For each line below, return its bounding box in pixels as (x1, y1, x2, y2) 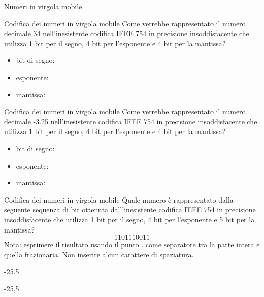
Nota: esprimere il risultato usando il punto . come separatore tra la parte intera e (4, 239, 260, 250)
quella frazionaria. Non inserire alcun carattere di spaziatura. (4, 249, 194, 259)
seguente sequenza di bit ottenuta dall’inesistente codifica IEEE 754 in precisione (4, 204, 256, 215)
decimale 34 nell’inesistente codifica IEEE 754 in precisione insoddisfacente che (4, 28, 249, 39)
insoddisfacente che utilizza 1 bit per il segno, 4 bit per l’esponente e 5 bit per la (4, 214, 255, 224)
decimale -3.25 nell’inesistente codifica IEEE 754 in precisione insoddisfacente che (4, 116, 257, 126)
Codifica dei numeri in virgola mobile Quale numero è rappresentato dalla (4, 194, 234, 205)
